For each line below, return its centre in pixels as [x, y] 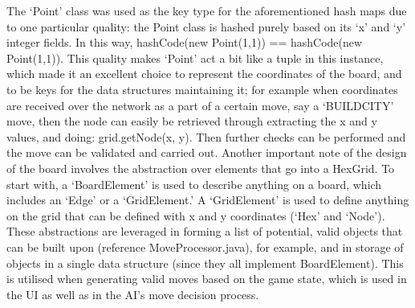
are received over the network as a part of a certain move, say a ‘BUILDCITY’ [200, 105]
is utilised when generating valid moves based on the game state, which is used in [207, 279]
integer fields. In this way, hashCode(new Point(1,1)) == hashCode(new [185, 42]
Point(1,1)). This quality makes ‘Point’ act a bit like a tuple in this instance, [195, 57]
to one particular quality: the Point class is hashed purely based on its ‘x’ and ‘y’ [206, 26]
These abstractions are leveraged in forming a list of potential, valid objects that [205, 231]
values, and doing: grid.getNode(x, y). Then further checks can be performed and [206, 136]
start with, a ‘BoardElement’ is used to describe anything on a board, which [194, 184]
